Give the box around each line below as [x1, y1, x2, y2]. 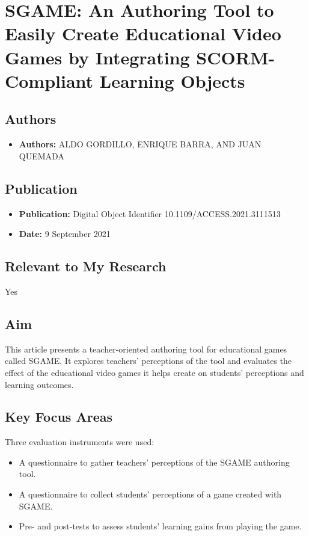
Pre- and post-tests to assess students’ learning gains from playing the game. [19, 520, 302, 532]
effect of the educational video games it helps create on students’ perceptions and [5, 366, 304, 378]
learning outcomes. [5, 378, 74, 390]
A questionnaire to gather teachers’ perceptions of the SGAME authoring [19, 455, 290, 468]
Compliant [5, 68, 94, 93]
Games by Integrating [5, 45, 190, 69]
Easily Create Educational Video [5, 21, 281, 46]
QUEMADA [19, 149, 64, 162]
